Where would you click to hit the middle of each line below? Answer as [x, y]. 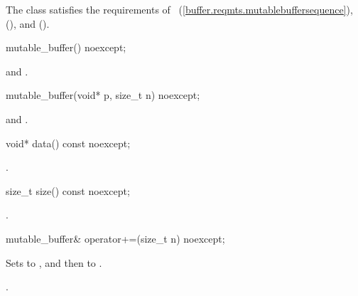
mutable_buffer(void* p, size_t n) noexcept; [103, 95]
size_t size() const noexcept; [68, 190]
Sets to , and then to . [54, 262]
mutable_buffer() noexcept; [66, 47]
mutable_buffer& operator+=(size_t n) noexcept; [115, 238]
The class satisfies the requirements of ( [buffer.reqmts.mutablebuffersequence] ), [179, 9]
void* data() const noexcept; [68, 143]
